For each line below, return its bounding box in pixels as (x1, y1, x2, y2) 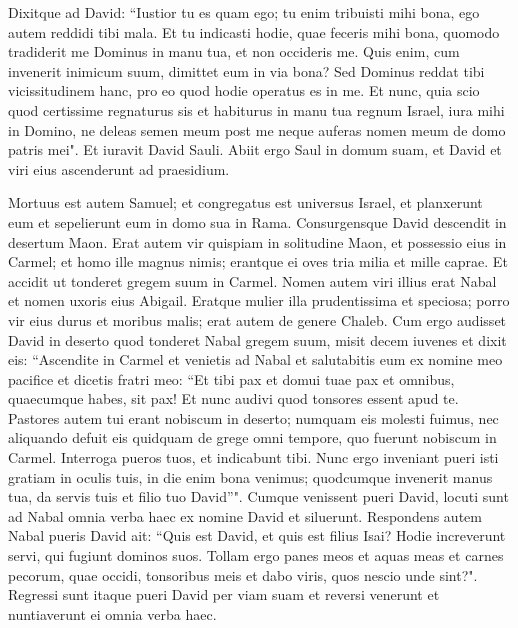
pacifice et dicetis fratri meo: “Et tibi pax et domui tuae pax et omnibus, (8, 368, 455, 389)
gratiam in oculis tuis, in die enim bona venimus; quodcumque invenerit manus (8, 466, 493, 487)
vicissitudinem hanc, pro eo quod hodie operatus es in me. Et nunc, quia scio (8, 80, 480, 101)
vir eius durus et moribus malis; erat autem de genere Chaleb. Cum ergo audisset (8, 309, 507, 330)
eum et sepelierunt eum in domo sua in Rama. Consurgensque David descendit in (8, 211, 507, 232)
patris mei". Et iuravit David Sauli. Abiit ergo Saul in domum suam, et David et (8, 139, 502, 160)
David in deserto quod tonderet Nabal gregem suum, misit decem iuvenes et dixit (8, 329, 507, 350)
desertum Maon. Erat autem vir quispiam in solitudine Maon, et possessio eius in (8, 231, 507, 252)
